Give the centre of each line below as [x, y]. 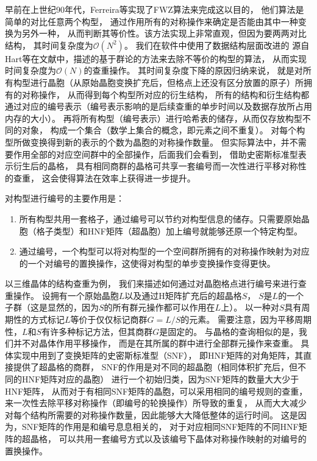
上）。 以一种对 [250, 307]
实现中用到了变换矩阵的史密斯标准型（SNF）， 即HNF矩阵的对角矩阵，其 [158, 355]
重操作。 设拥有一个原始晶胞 [62, 295]
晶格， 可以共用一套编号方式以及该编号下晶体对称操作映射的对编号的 [168, 438]
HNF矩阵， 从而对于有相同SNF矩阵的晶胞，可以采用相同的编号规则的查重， [156, 391]
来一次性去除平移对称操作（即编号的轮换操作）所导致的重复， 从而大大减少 [156, 403]
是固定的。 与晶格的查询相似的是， [229, 331]
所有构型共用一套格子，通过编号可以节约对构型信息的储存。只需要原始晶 [164, 218]
